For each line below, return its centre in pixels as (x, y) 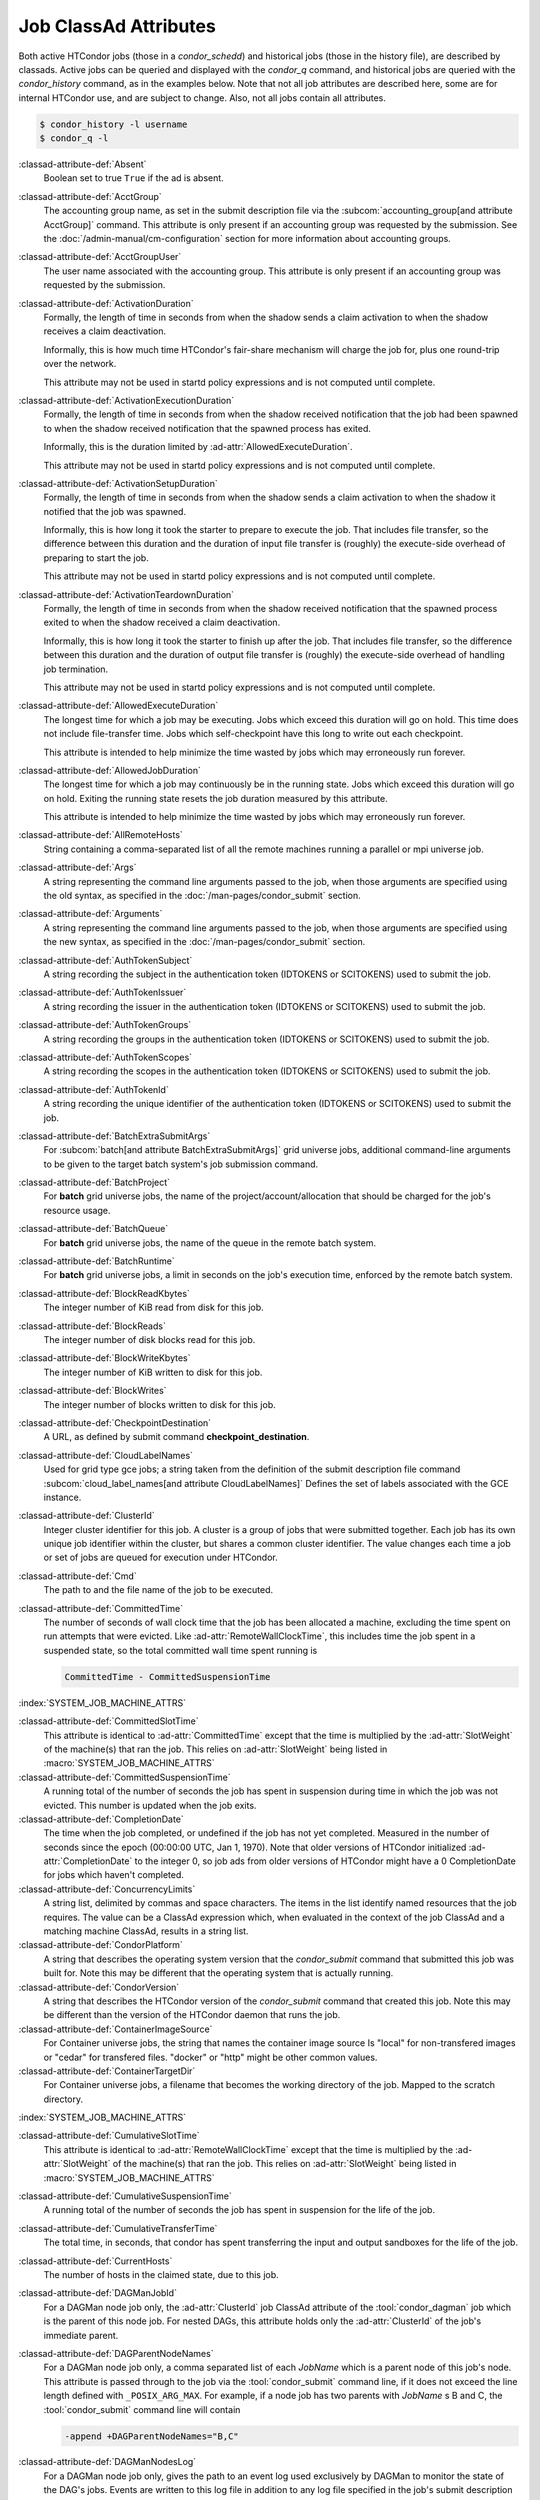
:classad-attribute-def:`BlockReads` (92, 1326)
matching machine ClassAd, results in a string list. (146, 1931)
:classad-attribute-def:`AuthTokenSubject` (105, 960)
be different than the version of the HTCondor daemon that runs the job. (192, 2015)
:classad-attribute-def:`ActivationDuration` (106, 303)
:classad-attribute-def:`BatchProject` (94, 1182)
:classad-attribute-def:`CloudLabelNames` (106, 1455)
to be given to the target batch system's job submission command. (181, 1164)
